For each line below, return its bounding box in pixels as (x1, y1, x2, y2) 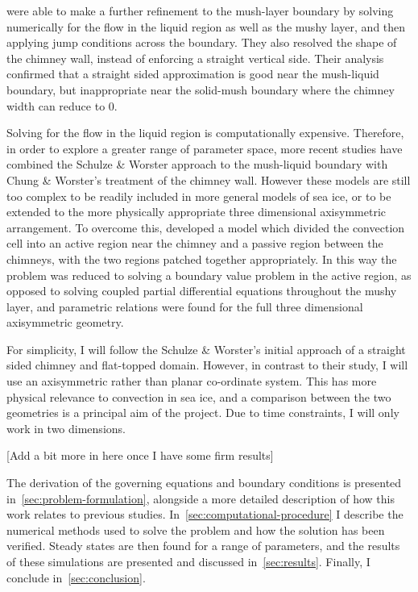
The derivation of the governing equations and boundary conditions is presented (6, 474, 402, 491)
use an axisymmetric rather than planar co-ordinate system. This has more (6, 373, 377, 390)
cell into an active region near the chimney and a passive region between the (6, 235, 383, 252)
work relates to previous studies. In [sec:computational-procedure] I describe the (6, 506, 404, 523)
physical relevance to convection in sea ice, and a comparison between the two (6, 388, 391, 405)
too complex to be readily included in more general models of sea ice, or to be (6, 187, 391, 204)
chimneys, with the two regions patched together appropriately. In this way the (6, 250, 397, 267)
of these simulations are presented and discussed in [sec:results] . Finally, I (6, 553, 370, 569)
